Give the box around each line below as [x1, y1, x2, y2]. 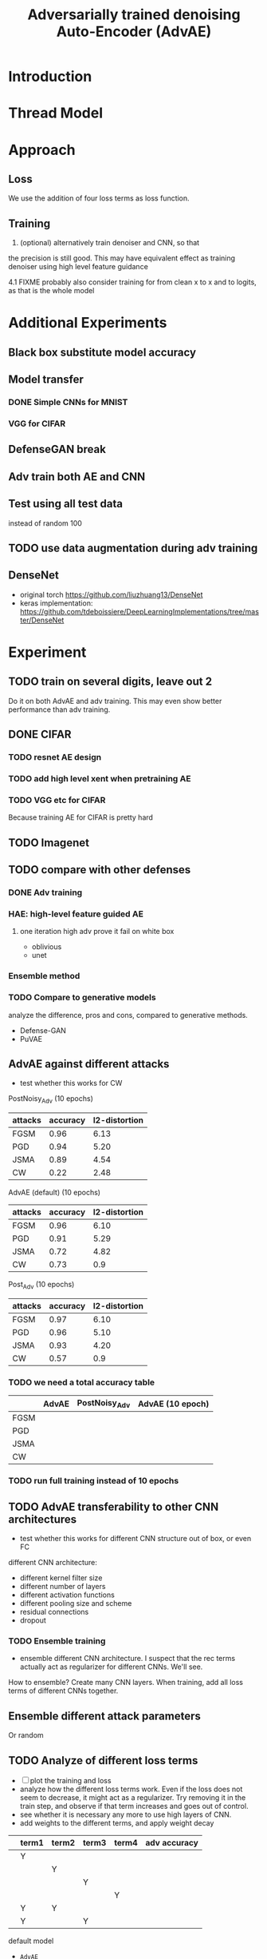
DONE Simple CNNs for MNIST [8, 397, 128, 408]
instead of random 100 [8, 518, 82, 528]
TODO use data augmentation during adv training [8, 541, 258, 554]
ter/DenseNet [19, 615, 65, 625]
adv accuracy [145, 1838, 199, 1849]
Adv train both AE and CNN [8, 470, 146, 483]
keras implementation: [19, 598, 93, 608]
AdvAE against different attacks [8, 1057, 170, 1071]
